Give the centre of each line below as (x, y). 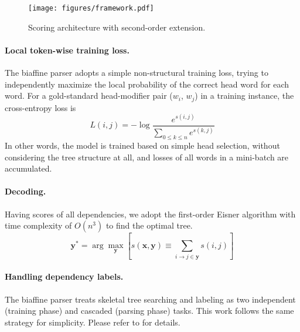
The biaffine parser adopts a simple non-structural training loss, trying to (137, 73)
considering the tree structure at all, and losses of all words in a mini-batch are (147, 157)
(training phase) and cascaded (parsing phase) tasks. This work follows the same (149, 311)
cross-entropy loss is (40, 107)
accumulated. (28, 168)
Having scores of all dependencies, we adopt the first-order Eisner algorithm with (150, 214)
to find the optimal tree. (149, 225)
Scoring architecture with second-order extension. (117, 27)
